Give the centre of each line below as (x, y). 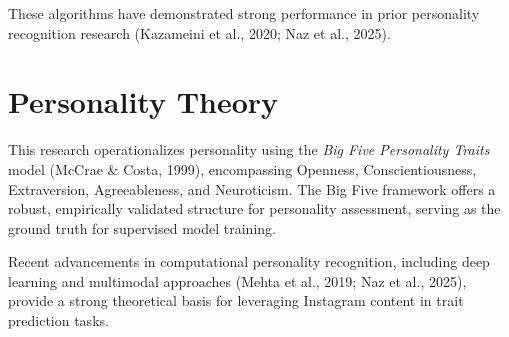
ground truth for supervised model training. (142, 227)
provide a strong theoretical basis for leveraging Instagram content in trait (236, 300)
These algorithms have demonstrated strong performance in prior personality (244, 13)
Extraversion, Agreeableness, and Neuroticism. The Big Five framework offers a (252, 188)
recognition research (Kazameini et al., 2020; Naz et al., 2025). (199, 32)
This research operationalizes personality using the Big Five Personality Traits (249, 149)
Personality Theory (143, 101)
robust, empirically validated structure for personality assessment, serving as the (254, 208)
